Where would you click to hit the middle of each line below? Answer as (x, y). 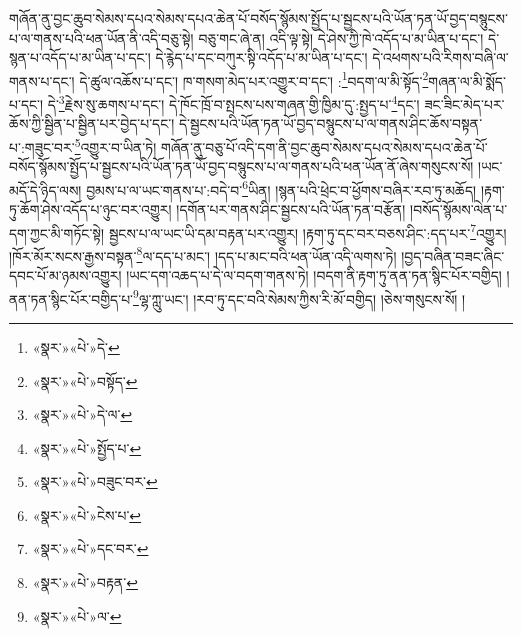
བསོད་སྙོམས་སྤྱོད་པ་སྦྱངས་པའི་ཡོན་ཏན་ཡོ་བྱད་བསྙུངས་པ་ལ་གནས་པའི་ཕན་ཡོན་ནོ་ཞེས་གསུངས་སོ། (241, 166)
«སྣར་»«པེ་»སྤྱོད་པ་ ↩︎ (87, 447)
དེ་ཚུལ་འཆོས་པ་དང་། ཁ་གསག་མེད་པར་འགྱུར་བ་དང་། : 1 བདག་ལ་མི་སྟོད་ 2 (254, 79)
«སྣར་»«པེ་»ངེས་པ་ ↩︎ (87, 514)
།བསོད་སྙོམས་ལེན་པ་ (459, 208)
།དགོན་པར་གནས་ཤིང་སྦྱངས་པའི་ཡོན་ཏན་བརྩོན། (291, 208)
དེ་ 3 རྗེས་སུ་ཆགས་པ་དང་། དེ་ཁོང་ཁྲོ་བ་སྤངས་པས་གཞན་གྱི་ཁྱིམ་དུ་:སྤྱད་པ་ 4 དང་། (233, 102)
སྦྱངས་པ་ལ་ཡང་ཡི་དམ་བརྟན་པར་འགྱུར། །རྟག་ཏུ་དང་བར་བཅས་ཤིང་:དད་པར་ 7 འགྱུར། (307, 231)
